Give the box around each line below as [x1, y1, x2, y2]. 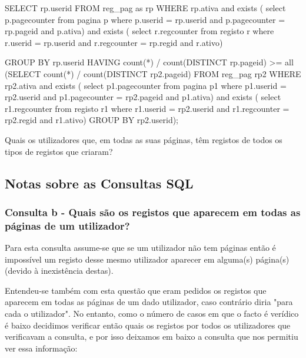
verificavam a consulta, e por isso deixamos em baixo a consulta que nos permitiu [5, 330, 298, 343]
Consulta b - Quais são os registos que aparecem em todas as [5, 204, 301, 219]
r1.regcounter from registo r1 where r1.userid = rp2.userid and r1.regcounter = [5, 102, 290, 114]
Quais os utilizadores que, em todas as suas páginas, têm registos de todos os [5, 133, 282, 145]
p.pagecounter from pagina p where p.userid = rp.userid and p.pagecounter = [5, 13, 285, 25]
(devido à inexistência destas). [5, 264, 114, 277]
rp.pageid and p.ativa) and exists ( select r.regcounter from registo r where [5, 25, 274, 37]
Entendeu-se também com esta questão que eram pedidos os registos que [5, 284, 267, 296]
